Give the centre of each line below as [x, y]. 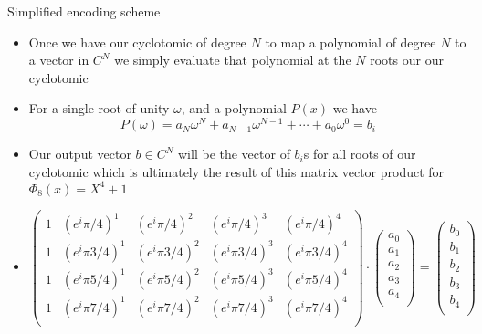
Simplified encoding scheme [84, 11]
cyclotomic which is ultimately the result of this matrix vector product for [236, 171]
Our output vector [80, 154]
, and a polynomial [234, 108]
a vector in [59, 60]
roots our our [407, 60]
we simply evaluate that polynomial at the [233, 60]
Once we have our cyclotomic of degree [137, 42]
